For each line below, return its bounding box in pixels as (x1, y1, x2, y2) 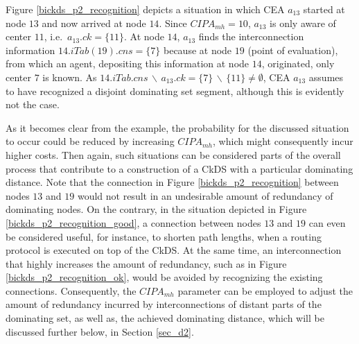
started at (303, 2, 345, 16)
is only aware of (270, 15, 336, 30)
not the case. (6, 97, 60, 112)
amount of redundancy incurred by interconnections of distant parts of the (6, 297, 322, 311)
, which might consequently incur (213, 134, 353, 148)
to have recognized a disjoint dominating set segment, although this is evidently (6, 83, 344, 98)
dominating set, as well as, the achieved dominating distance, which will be (6, 311, 324, 325)
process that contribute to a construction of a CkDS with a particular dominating (6, 161, 353, 175)
